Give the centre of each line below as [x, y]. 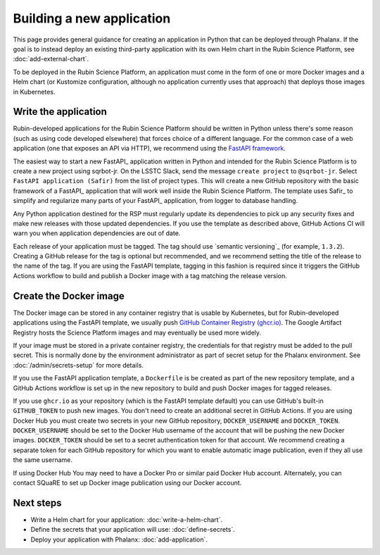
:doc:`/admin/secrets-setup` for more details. [78, 365]
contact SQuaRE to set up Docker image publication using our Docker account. [127, 483]
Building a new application [92, 18]
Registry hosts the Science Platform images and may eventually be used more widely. [137, 332]
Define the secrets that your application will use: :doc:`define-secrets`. [133, 530]
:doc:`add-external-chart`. [51, 59]
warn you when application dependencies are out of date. [97, 233]
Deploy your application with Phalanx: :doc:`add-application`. [119, 540]
